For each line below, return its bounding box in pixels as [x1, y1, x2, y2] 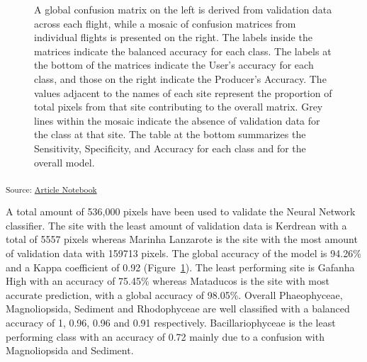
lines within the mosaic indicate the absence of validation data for [34, 113, 320, 128]
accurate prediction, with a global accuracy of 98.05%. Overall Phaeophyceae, [6, 287, 343, 302]
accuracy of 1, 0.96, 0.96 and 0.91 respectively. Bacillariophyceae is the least [6, 315, 336, 329]
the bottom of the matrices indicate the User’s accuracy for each [34, 57, 314, 72]
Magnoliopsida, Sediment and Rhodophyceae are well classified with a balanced [6, 301, 350, 316]
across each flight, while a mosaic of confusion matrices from [34, 16, 296, 30]
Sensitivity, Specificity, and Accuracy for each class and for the [34, 140, 306, 155]
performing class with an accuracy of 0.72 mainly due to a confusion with [6, 329, 324, 344]
